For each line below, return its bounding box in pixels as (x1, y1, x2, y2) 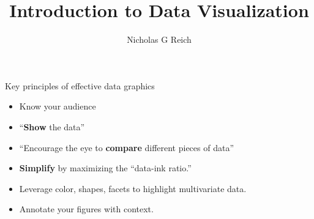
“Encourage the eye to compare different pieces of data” (19, 141, 234, 154)
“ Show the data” (19, 120, 85, 133)
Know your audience (19, 100, 96, 113)
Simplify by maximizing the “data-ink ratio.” (19, 161, 192, 174)
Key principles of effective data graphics (5, 79, 155, 92)
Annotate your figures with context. (19, 202, 154, 215)
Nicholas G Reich (127, 33, 192, 46)
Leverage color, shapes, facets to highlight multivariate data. (19, 182, 247, 195)
